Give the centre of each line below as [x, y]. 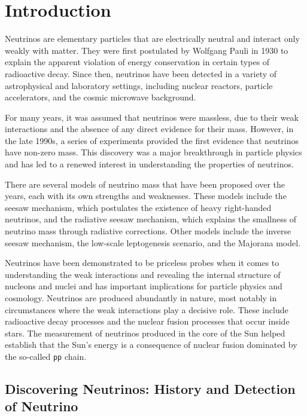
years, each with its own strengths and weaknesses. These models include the [146, 196]
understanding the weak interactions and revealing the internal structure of [143, 274]
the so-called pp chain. [46, 356]
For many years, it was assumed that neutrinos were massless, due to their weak [152, 117]
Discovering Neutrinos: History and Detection [150, 389]
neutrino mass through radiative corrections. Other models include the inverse [148, 231]
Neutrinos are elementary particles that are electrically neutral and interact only [152, 39]
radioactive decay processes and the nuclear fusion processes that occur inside [147, 321]
